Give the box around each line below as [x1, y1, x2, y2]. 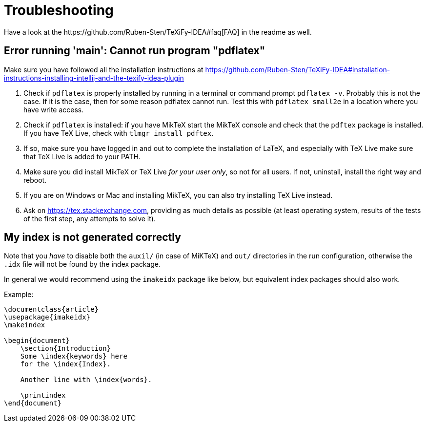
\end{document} [4, 399, 62, 407]
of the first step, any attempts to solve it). [23, 214, 156, 223]
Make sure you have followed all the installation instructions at [4, 65, 203, 74]
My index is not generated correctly [4, 231, 181, 244]
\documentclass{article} [4, 305, 99, 314]
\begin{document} [4, 337, 70, 345]
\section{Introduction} [20, 344, 111, 353]
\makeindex [4, 321, 45, 329]
